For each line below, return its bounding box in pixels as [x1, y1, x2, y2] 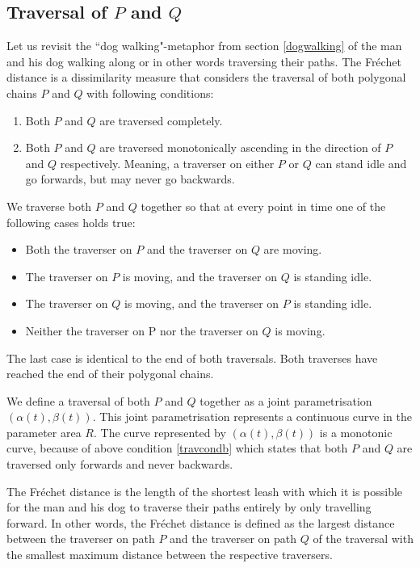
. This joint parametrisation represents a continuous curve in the [92, 408, 412, 425]
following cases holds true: [6, 213, 136, 230]
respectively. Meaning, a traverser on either [60, 154, 275, 171]
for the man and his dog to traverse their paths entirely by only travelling [6, 499, 372, 515]
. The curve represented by [93, 423, 226, 440]
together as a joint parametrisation [199, 392, 372, 409]
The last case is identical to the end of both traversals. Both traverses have [6, 349, 378, 366]
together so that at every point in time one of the [141, 197, 386, 214]
